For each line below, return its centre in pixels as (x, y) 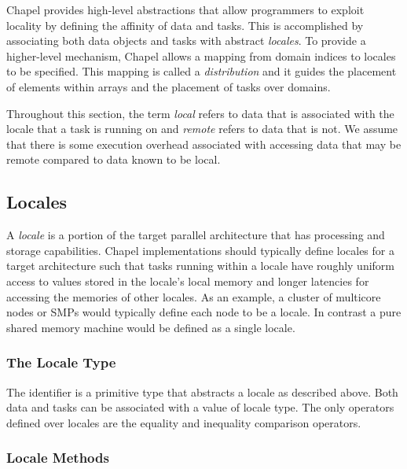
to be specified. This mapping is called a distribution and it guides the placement (202, 71)
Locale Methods (58, 458)
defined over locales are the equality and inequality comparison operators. (184, 422)
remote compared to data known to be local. (114, 159)
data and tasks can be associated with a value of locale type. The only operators (200, 407)
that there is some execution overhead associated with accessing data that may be (204, 144)
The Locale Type (61, 362)
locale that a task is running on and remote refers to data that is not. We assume (202, 129)
